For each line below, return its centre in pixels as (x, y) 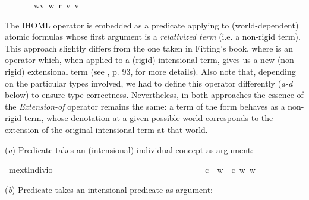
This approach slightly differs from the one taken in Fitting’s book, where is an (149, 48)
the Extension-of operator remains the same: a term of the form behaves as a (145, 106)
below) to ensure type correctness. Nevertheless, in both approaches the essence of (154, 95)
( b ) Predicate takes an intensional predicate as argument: (109, 189)
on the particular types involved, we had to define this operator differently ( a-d (149, 83)
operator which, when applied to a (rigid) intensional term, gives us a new (140, 60)
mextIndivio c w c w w (132, 169)
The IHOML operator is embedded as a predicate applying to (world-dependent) (152, 25)
